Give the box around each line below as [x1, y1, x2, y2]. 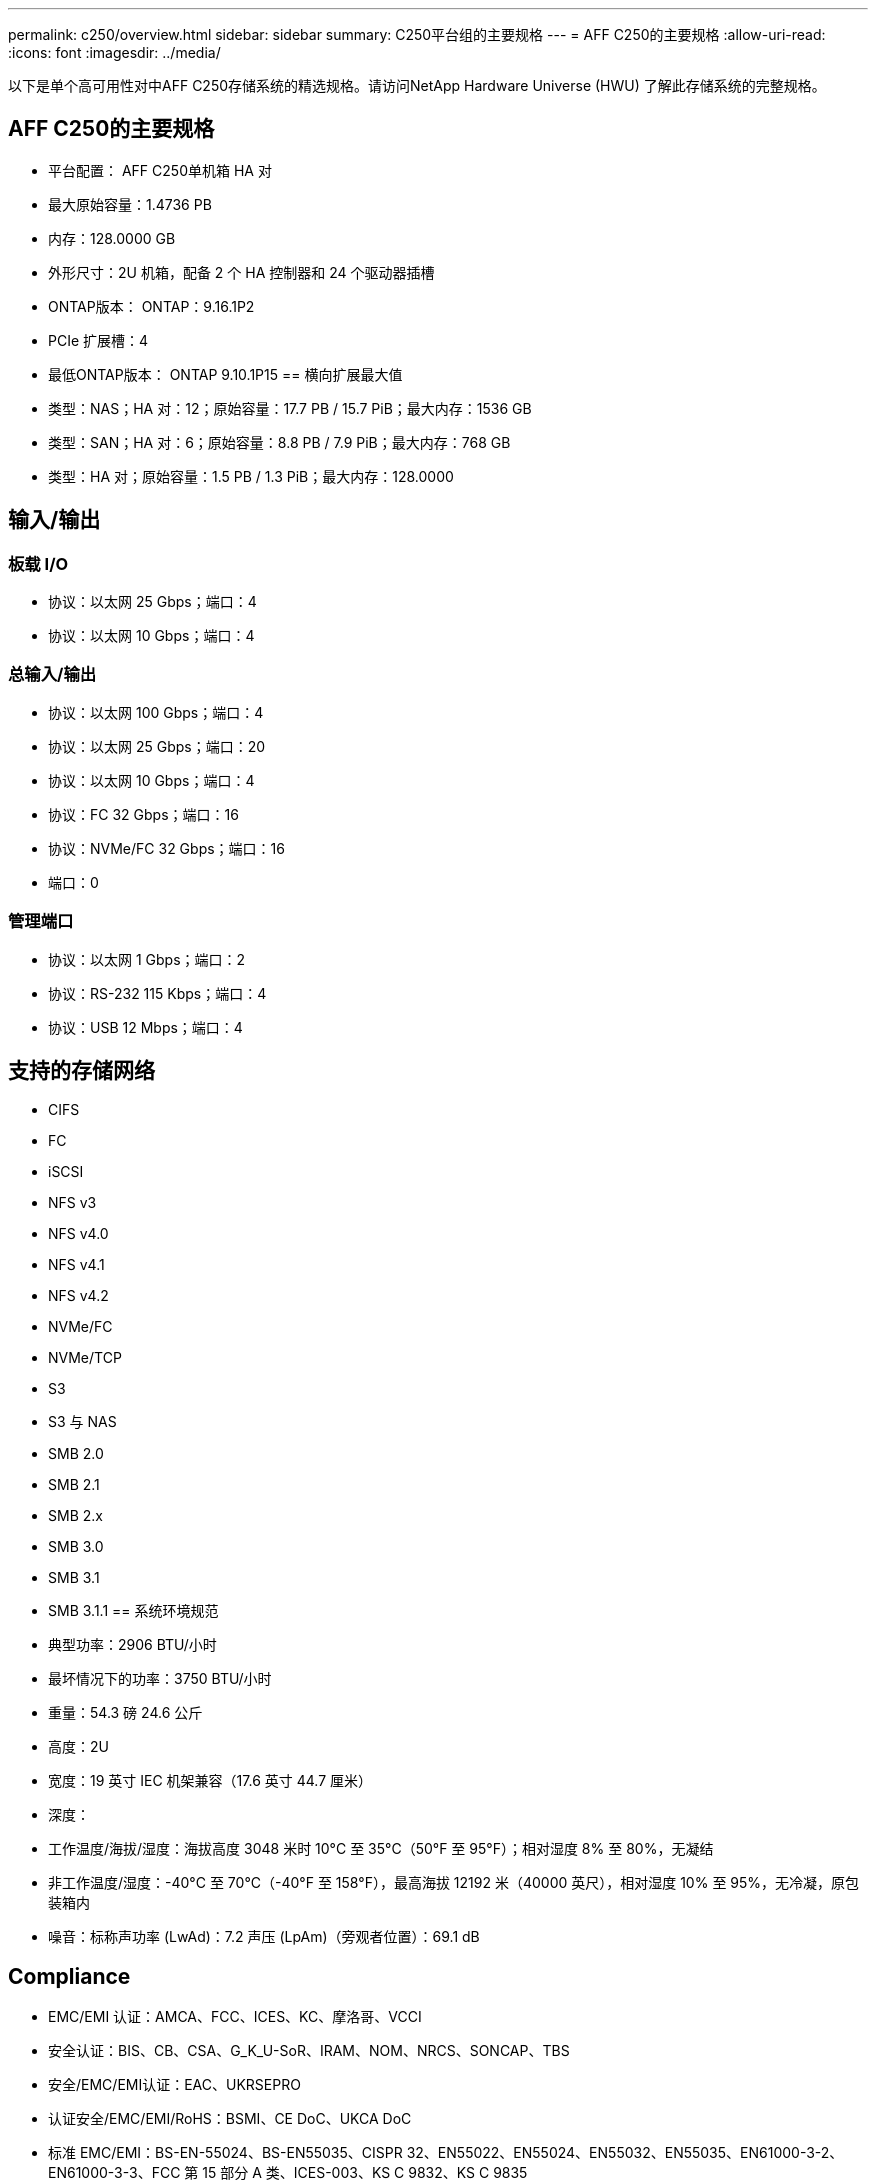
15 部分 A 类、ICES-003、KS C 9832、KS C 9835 [202, 2164, 528, 2182]
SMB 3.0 [48, 1538, 104, 1556]
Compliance [8, 1963, 131, 1989]
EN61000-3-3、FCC [48, 2164, 181, 2182]
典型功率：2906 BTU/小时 [48, 1636, 217, 1654]
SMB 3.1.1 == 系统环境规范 [48, 1602, 219, 1620]
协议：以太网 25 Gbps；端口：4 [48, 593, 257, 611]
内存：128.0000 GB [48, 229, 176, 247]
